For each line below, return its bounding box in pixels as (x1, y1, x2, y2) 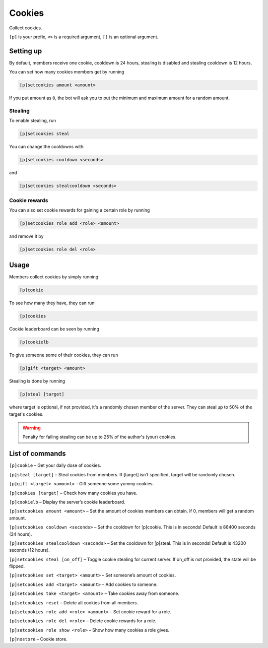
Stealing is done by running (9, 378, 66, 384)
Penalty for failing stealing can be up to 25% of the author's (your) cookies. (22, 434, 177, 440)
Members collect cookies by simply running (9, 274, 99, 280)
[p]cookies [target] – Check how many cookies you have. (9, 490, 137, 496)
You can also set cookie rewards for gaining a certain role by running (9, 207, 150, 213)
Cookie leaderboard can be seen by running (9, 326, 99, 332)
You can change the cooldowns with (9, 144, 84, 150)
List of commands (9, 450, 67, 458)
